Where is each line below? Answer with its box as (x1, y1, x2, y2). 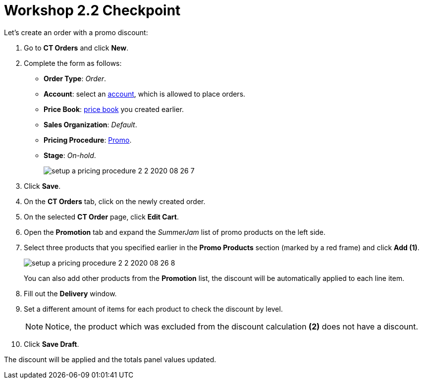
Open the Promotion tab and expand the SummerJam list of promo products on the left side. (24, 227, 326, 236)
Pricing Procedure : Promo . (44, 135, 132, 144)
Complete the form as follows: (24, 58, 122, 67)
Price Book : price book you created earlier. (44, 105, 184, 113)
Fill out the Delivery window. (24, 289, 117, 298)
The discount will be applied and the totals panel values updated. (4, 355, 216, 364)
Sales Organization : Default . (44, 120, 137, 129)
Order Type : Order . (44, 74, 106, 83)
